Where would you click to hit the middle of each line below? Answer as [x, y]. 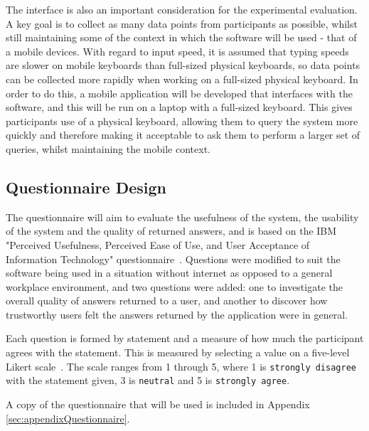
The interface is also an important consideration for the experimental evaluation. [182, 9]
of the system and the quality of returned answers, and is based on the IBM [171, 231]
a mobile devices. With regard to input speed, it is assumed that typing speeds [177, 51]
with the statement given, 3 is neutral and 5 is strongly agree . [148, 380]
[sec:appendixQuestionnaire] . [68, 418]
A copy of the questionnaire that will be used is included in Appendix [158, 404]
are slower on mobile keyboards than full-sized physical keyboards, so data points [183, 65]
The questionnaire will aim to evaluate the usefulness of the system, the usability [182, 217]
